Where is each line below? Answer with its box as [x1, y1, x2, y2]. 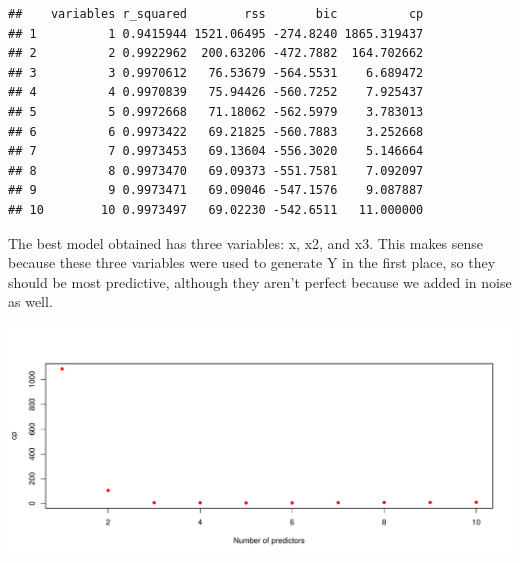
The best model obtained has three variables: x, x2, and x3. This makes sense [8, 232, 484, 253]
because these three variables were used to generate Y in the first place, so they [8, 252, 496, 273]
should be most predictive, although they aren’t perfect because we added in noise [8, 271, 512, 292]
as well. [8, 291, 53, 312]
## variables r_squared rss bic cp [8, 7, 424, 21]
